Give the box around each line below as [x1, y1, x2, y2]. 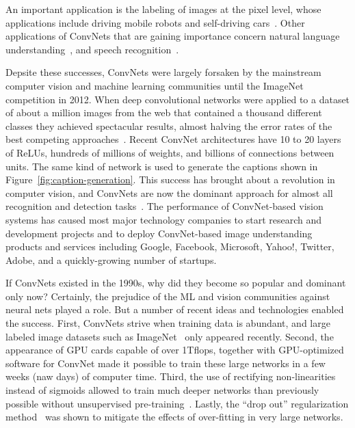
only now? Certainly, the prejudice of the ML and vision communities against [5, 289, 330, 303]
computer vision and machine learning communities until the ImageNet [5, 78, 304, 92]
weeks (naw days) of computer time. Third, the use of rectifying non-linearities [5, 369, 336, 384]
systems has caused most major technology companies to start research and [5, 212, 321, 226]
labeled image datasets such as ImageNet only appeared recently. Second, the [5, 329, 334, 343]
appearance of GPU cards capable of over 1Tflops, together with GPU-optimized [5, 343, 344, 357]
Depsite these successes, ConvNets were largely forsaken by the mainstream [5, 65, 321, 79]
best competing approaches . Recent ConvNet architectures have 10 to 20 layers [5, 132, 341, 146]
